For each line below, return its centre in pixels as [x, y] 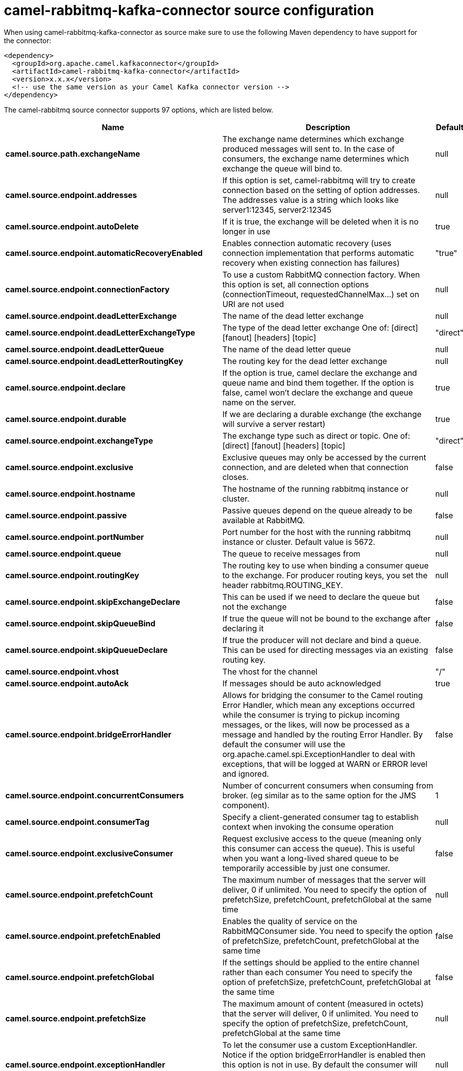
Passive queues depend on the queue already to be [317, 510]
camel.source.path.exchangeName [73, 154]
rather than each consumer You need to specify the [317, 972]
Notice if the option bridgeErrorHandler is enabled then [324, 1055]
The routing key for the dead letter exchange [305, 361]
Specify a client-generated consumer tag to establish [321, 817]
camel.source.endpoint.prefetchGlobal [80, 977]
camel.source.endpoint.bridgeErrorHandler [89, 734]
